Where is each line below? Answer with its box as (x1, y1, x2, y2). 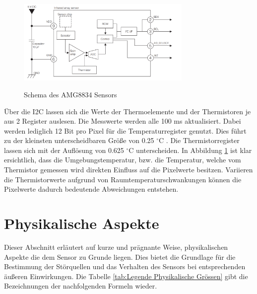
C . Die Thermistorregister (159, 135, 240, 146)
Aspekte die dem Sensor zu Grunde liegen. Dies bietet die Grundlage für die (4, 251, 236, 262)
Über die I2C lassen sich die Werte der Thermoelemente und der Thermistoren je (4, 106, 251, 116)
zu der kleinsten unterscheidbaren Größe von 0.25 (4, 135, 154, 146)
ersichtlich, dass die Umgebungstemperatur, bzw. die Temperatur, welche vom (4, 154, 241, 165)
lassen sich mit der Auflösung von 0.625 (4, 145, 124, 155)
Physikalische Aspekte (4, 213, 159, 233)
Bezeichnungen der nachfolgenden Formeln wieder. (4, 281, 157, 291)
